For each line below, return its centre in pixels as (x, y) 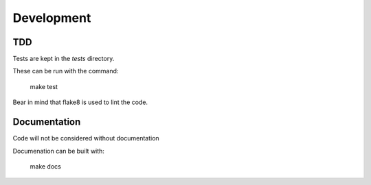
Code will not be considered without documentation (86, 138)
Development (52, 18)
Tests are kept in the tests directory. (64, 59)
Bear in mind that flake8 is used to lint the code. (80, 102)
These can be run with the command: (66, 71)
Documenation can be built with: (58, 151)
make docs (45, 166)
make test (44, 86)
